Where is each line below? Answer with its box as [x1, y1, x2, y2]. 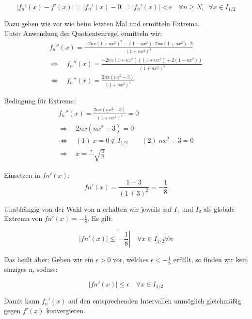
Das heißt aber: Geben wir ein [4, 254, 94, 265]
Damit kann [4, 296, 40, 306]
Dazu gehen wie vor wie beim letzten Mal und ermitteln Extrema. [4, 18, 200, 29]
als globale [204, 203, 235, 214]
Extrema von [4, 213, 43, 223]
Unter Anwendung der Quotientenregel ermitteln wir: [4, 28, 162, 38]
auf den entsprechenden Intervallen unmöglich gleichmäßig [68, 296, 241, 306]
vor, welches [113, 254, 149, 265]
